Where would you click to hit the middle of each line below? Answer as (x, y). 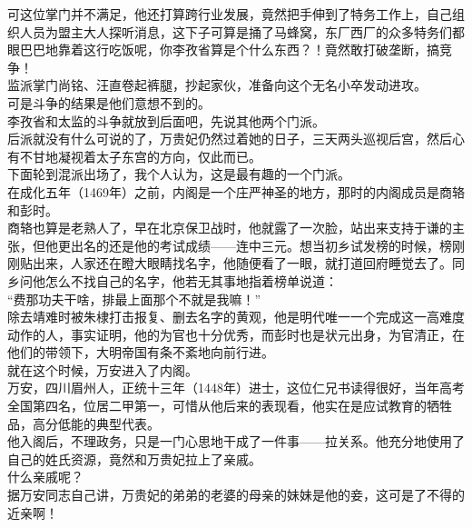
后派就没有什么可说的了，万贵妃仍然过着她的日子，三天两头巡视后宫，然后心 (236, 139)
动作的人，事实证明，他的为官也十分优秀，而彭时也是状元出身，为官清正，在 (236, 334)
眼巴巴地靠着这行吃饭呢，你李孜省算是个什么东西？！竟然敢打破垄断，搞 (223, 50)
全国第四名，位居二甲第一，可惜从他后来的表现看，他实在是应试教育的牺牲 (230, 406)
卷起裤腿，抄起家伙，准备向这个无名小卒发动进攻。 (274, 85)
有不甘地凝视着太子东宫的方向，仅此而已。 (134, 156)
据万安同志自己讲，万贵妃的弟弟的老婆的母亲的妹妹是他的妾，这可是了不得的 (236, 495)
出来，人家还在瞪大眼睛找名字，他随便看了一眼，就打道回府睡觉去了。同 (248, 263)
